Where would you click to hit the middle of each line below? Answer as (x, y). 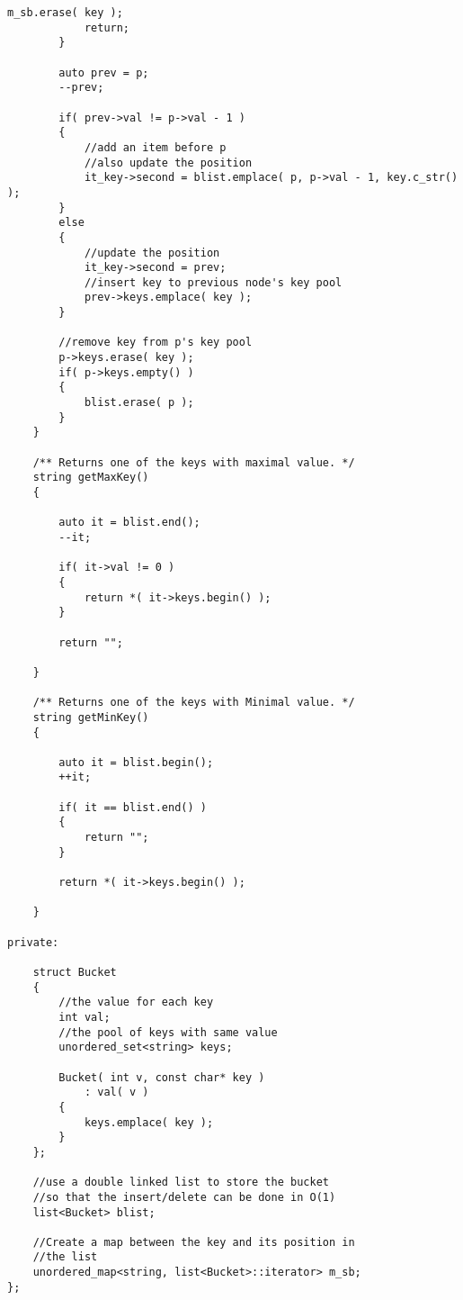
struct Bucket (75, 972)
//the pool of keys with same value (168, 1032)
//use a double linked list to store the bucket (181, 1183)
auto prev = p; (104, 72)
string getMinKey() (91, 717)
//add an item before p (155, 147)
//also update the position (168, 162)
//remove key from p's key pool (156, 343)
